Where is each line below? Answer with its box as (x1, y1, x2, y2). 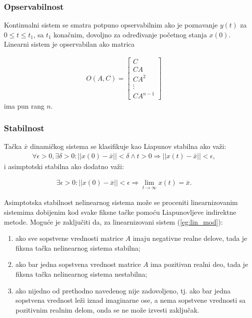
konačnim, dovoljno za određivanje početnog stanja (53, 29, 207, 39)
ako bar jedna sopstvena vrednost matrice (15, 259, 141, 269)
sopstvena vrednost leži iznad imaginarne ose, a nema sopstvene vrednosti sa (15, 295, 246, 305)
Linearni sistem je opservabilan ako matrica (4, 39, 135, 49)
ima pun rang (4, 101, 45, 111)
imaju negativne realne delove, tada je (132, 233, 247, 243)
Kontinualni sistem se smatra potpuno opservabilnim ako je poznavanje (4, 20, 218, 30)
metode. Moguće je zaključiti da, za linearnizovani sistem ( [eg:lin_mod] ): (4, 216, 223, 227)
